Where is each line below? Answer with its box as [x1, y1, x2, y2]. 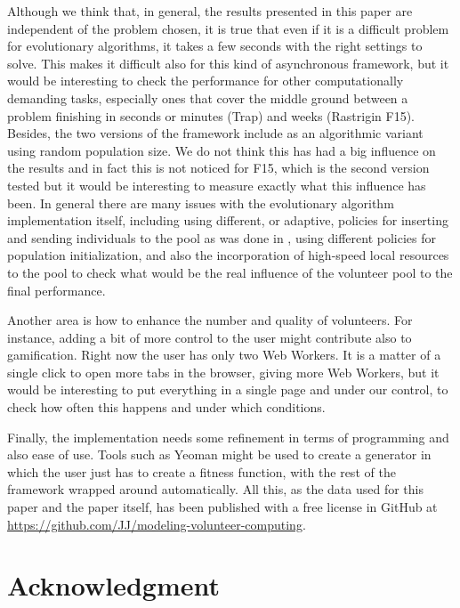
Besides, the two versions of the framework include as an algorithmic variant [7, 124, 424, 142]
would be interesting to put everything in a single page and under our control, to [7, 380, 448, 399]
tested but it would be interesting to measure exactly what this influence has [7, 175, 426, 194]
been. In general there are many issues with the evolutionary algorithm [7, 193, 394, 212]
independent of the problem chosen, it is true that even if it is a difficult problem [7, 19, 449, 37]
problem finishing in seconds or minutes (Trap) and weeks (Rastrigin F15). [7, 106, 415, 125]
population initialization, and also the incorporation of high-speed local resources [7, 246, 449, 264]
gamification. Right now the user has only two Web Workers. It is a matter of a [7, 345, 441, 364]
